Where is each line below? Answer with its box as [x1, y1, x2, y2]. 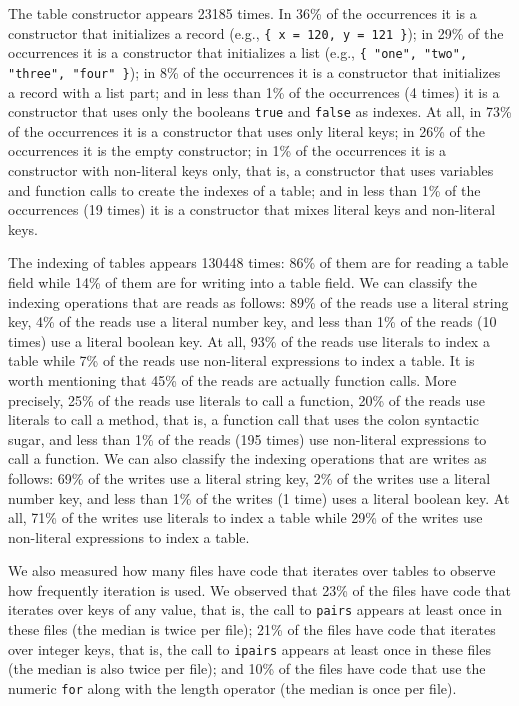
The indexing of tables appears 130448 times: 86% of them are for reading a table [8, 252, 509, 273]
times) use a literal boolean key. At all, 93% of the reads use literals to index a [8, 330, 490, 351]
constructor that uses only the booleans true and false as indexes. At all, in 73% [8, 101, 512, 122]
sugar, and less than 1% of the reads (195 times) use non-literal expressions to [8, 428, 487, 449]
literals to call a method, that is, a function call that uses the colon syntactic [8, 409, 479, 430]
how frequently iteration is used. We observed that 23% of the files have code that [8, 579, 511, 600]
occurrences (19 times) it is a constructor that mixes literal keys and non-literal [8, 199, 496, 220]
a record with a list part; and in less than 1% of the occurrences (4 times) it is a [8, 81, 500, 102]
